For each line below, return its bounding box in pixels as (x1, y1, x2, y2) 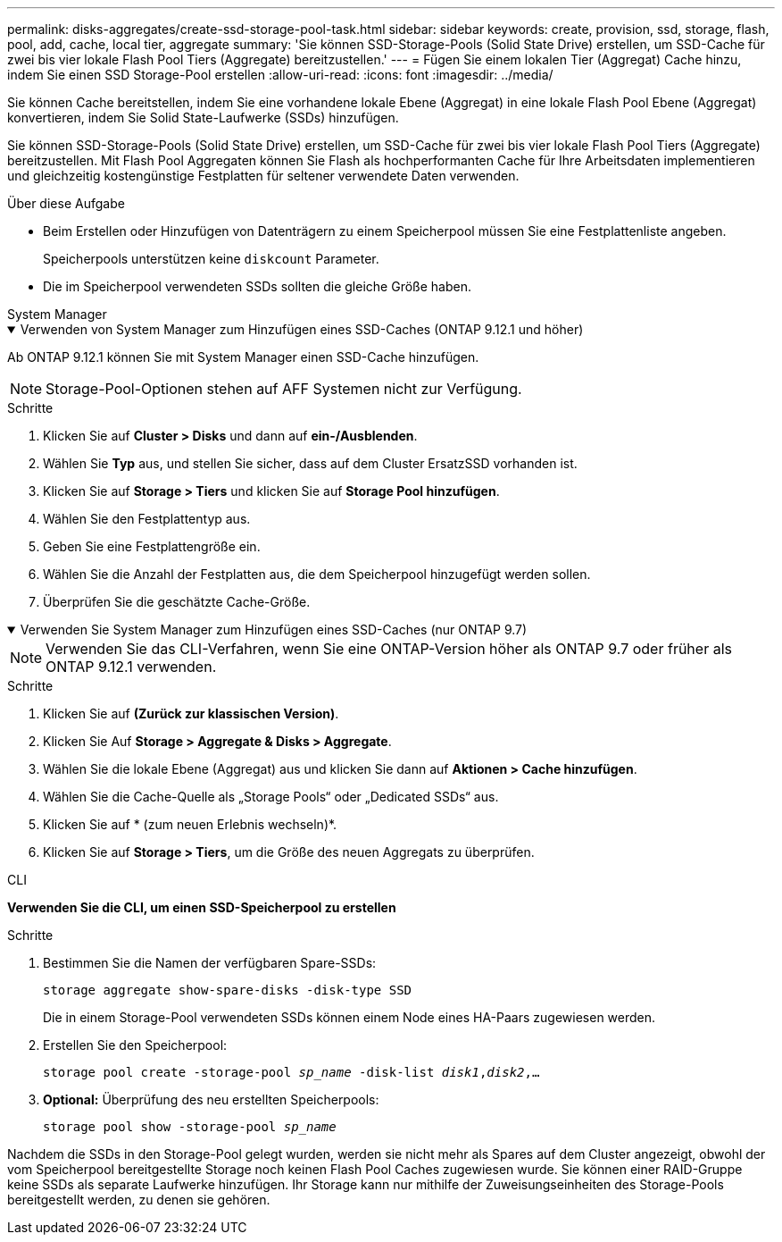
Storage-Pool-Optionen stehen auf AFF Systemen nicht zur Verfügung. (46, 380, 522, 398)
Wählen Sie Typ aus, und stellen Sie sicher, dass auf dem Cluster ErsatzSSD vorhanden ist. (43, 456, 578, 471)
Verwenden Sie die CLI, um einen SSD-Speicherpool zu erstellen (7, 900, 396, 915)
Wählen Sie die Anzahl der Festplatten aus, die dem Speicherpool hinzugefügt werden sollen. (43, 566, 591, 582)
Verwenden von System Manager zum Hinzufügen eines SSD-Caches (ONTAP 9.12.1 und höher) (20, 322, 584, 337)
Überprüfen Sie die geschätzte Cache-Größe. (43, 594, 311, 609)
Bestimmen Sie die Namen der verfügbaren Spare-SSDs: (43, 955, 377, 970)
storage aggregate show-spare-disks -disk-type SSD (43, 983, 412, 997)
